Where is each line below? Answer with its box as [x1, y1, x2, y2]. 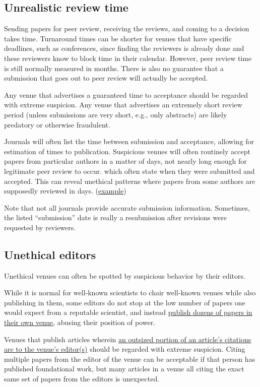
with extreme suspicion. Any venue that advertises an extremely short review [4, 99, 242, 110]
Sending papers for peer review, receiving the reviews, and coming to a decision [4, 23, 249, 34]
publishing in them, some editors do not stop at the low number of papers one [4, 297, 245, 307]
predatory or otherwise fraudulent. [4, 119, 110, 130]
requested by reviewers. [4, 222, 76, 232]
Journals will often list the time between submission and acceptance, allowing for [4, 136, 254, 147]
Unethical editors [4, 246, 96, 262]
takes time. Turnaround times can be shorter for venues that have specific [4, 33, 232, 43]
